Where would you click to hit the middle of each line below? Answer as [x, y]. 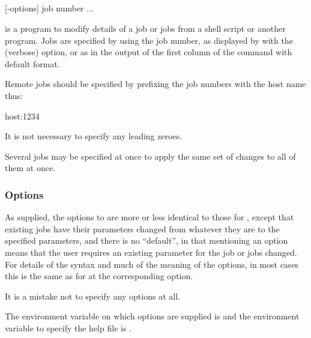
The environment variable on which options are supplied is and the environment [152, 316]
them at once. [30, 168]
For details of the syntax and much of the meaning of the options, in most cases [152, 264]
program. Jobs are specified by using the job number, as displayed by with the [149, 40]
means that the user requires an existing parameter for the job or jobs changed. [151, 252]
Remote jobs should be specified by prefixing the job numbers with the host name [155, 84]
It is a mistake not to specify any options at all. [92, 296]
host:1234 [22, 116]
